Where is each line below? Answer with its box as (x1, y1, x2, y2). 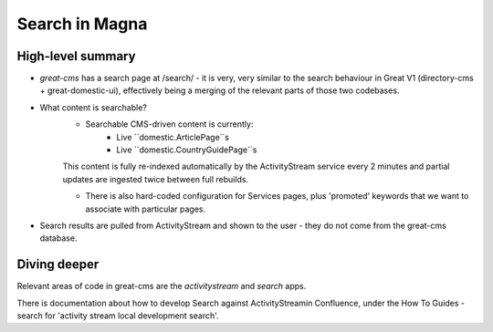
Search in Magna (16, 14, 148, 34)
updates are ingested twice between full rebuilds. (62, 173, 249, 184)
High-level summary (16, 48, 136, 64)
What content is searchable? (39, 101, 148, 113)
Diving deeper (16, 256, 100, 273)
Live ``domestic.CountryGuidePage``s (116, 144, 257, 155)
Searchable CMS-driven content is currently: (85, 119, 254, 130)
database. (39, 233, 78, 244)
